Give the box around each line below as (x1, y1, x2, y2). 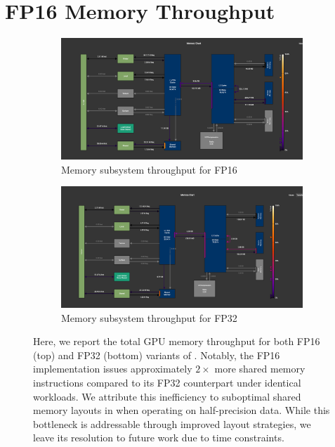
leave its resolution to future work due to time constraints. (33, 430, 284, 445)
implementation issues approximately (33, 361, 192, 376)
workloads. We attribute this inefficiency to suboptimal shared (33, 389, 301, 403)
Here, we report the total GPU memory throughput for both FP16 (33, 334, 320, 349)
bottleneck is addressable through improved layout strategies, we (33, 416, 311, 431)
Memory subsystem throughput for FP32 (61, 310, 237, 325)
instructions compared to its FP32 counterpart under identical (33, 375, 301, 389)
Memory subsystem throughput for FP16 (61, 162, 237, 176)
